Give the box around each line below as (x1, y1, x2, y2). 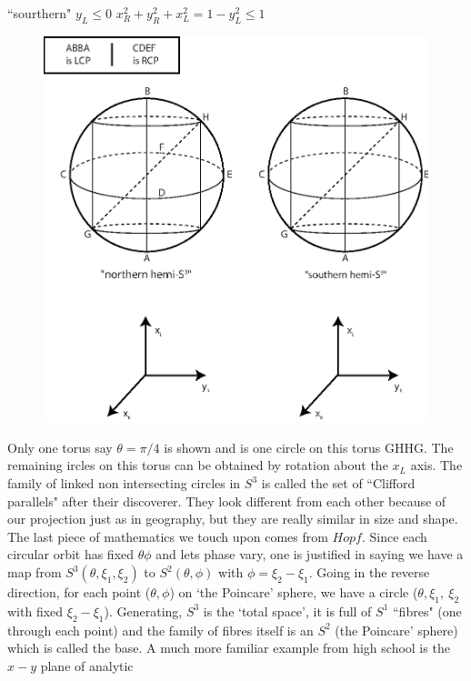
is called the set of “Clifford (261, 474, 416, 493)
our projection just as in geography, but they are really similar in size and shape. (7, 509, 458, 528)
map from (7, 563, 62, 581)
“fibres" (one (393, 601, 462, 620)
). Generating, (104, 601, 183, 620)
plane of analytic (40, 656, 134, 675)
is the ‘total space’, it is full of (203, 601, 372, 620)
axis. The (410, 456, 463, 475)
